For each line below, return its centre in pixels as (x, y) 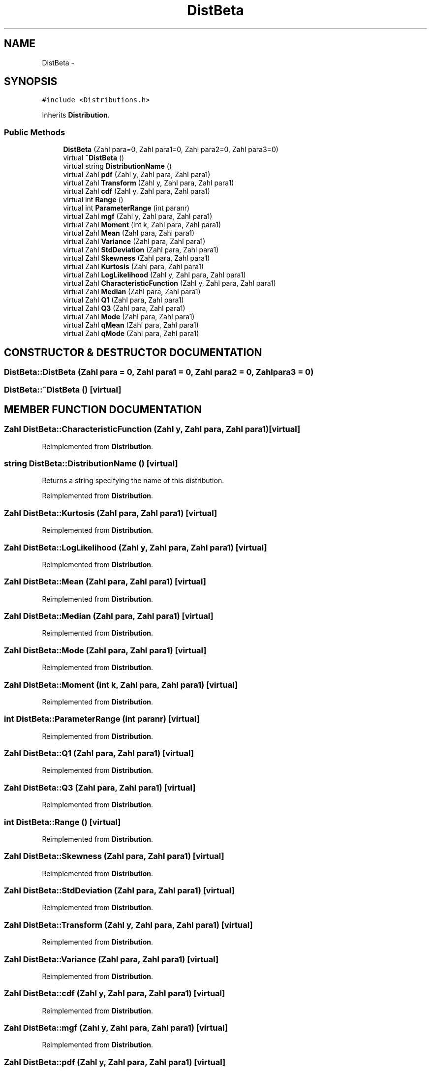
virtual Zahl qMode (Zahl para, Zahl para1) (131, 334)
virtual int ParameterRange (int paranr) (126, 208)
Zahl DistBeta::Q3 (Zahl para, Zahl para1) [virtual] (100, 787)
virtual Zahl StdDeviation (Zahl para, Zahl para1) (141, 250)
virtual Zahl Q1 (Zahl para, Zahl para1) (123, 300)
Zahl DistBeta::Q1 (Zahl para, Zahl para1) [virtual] (99, 753)
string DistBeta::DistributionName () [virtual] (91, 463)
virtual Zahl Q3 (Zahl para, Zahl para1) (124, 308)
